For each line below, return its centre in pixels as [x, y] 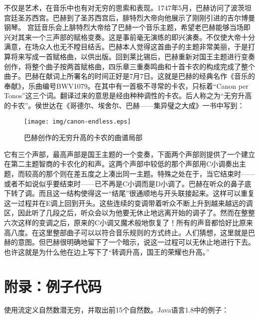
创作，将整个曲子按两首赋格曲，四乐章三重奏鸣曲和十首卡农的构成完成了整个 [129, 66]
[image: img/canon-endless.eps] [77, 121]
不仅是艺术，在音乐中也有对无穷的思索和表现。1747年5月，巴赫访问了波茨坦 [128, 7]
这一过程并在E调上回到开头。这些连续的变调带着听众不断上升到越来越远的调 [129, 203]
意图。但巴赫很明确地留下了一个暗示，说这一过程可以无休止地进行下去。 [136, 242]
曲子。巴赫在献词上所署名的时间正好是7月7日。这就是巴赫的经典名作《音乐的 [129, 76]
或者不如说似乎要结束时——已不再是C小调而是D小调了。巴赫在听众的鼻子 [124, 183]
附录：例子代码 [53, 286]
